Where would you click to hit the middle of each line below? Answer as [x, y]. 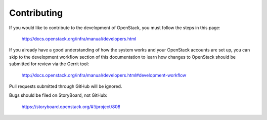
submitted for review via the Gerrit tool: [49, 64]
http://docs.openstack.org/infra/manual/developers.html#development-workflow [104, 75]
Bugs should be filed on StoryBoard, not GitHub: [58, 95]
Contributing [36, 13]
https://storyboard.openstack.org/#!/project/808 [71, 107]
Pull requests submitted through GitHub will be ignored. [66, 86]
